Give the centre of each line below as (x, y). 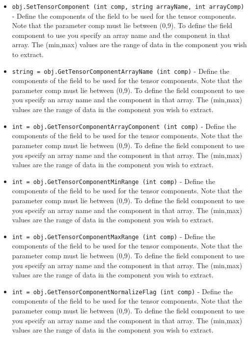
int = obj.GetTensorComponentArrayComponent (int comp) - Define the (124, 126)
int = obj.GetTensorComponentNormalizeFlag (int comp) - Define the (122, 291)
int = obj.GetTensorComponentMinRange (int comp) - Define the (114, 181)
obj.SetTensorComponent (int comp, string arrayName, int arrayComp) (128, 7)
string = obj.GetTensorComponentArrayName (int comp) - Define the (121, 71)
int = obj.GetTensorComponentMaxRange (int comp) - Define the (114, 236)
